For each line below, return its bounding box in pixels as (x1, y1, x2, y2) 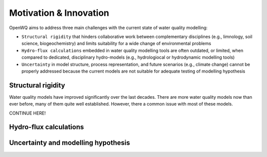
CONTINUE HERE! (9, 110, 46, 116)
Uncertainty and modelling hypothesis (9, 139, 131, 147)
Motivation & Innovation (9, 7, 109, 18)
